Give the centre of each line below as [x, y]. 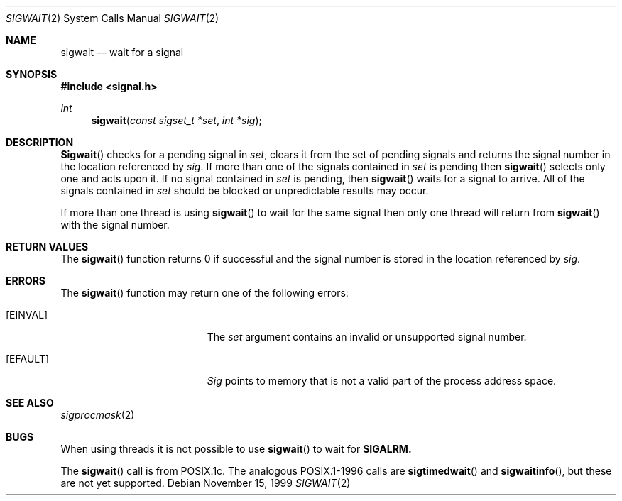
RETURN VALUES [47, 247]
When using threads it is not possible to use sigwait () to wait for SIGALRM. [236, 449]
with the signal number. [115, 225]
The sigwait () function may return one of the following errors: [204, 293]
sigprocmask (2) [98, 415]
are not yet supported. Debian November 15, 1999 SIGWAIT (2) [206, 483]
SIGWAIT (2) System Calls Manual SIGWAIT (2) [113, 18]
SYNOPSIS [32, 74]
